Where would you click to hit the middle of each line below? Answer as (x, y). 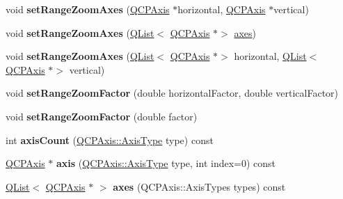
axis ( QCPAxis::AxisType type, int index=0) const (166, 163)
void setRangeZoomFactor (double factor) (102, 116)
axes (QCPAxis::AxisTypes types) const (199, 186)
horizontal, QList (270, 56)
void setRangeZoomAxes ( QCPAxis (88, 9)
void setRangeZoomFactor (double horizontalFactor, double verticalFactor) (172, 93)
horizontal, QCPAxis (222, 9)
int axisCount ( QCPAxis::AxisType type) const (110, 140)
